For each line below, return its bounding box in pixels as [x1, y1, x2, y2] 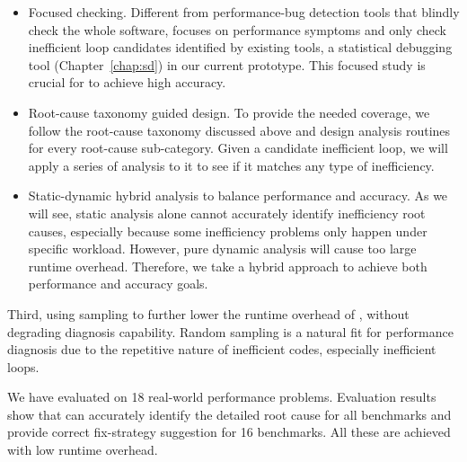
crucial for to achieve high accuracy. [28, 73, 226, 92]
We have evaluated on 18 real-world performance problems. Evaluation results [7, 387, 436, 406]
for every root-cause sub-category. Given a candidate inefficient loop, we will [28, 138, 448, 157]
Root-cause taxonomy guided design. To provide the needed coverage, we [28, 102, 430, 121]
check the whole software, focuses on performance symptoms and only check [28, 20, 446, 39]
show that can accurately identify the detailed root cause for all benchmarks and [7, 404, 452, 423]
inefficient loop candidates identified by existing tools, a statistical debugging [28, 38, 453, 57]
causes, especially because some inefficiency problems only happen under [28, 221, 427, 240]
